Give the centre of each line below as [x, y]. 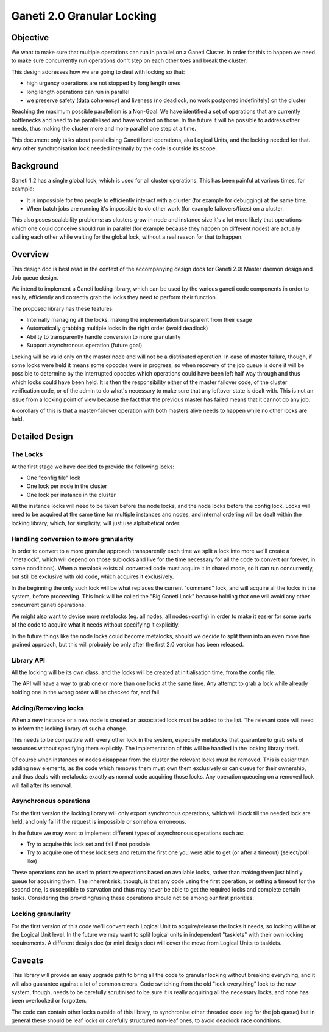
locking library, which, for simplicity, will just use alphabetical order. [96, 523]
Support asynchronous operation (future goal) [84, 346]
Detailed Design [42, 437]
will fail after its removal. [42, 785]
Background [35, 166]
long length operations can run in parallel [78, 92]
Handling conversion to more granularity [73, 539]
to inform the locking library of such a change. [69, 729]
